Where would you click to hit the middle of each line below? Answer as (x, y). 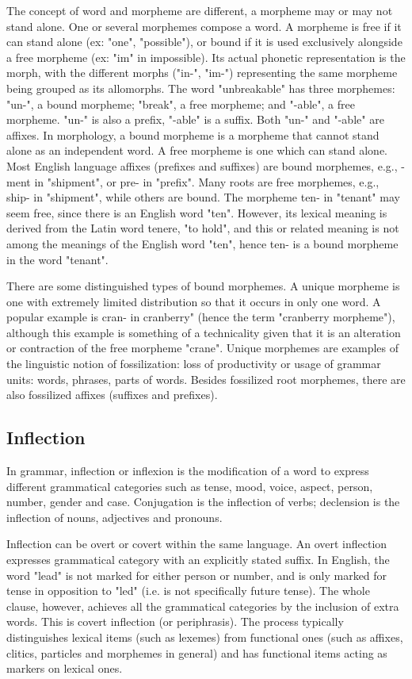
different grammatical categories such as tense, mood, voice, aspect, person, (190, 486)
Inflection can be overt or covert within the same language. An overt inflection (197, 544)
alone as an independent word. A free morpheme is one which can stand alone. (197, 150)
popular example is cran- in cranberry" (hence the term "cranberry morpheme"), (201, 317)
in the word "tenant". (57, 259)
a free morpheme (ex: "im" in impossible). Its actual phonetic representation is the (206, 57)
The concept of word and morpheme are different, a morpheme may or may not (200, 10)
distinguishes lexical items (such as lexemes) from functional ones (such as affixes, (205, 637)
